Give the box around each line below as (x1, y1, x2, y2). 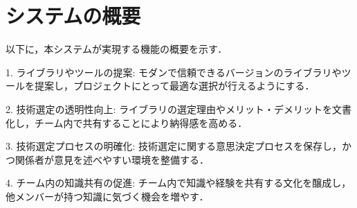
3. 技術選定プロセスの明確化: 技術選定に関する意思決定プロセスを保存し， (6, 139, 342, 153)
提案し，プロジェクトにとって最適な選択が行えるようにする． (34, 78, 315, 93)
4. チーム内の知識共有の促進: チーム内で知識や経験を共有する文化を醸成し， (6, 175, 351, 190)
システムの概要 (6, 1, 141, 30)
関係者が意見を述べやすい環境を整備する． (15, 152, 209, 166)
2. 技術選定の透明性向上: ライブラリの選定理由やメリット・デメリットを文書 (6, 101, 352, 116)
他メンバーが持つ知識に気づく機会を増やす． (6, 189, 209, 203)
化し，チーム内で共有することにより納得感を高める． (6, 115, 248, 130)
